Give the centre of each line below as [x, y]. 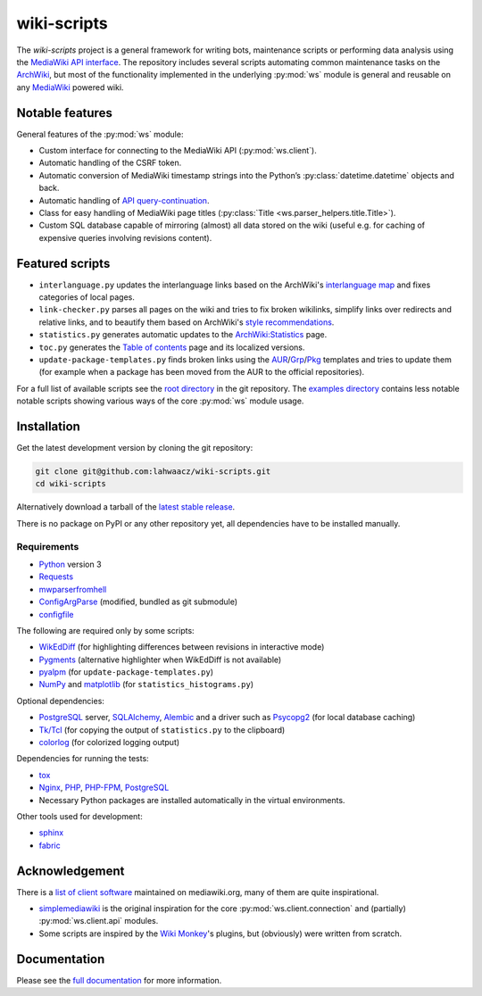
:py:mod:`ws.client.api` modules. [99, 921]
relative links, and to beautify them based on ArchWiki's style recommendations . [187, 322]
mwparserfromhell [73, 589]
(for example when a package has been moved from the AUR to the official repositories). [202, 372]
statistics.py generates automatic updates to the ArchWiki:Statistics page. [183, 335]
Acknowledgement [71, 871]
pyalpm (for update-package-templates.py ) [126, 672]
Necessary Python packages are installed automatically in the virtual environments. [192, 800]
